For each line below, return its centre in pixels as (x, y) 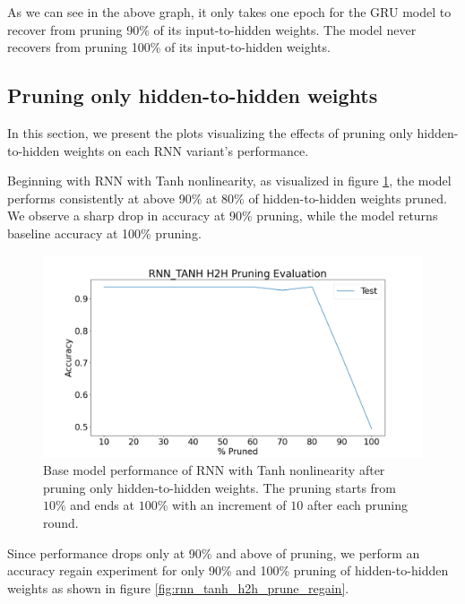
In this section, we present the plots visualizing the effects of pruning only (210, 132)
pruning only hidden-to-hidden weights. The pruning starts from (220, 487)
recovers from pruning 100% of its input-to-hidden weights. (169, 47)
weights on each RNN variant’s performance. (186, 150)
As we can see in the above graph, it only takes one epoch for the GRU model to (229, 12)
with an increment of (229, 505)
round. (61, 522)
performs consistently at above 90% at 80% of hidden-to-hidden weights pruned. (227, 198)
